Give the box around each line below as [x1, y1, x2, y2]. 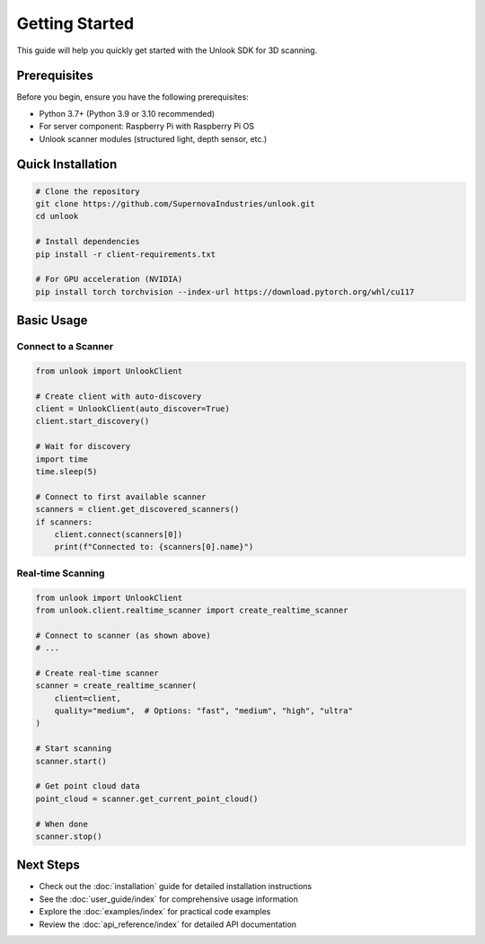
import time [35, 454, 89, 464]
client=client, [54, 693, 121, 703]
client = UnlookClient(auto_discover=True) [35, 404, 231, 414]
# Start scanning [35, 744, 112, 754]
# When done [35, 818, 89, 829]
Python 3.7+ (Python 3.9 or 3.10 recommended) [39, 108, 216, 119]
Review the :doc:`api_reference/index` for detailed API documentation [39, 919, 296, 930]
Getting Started [16, 13, 135, 33]
